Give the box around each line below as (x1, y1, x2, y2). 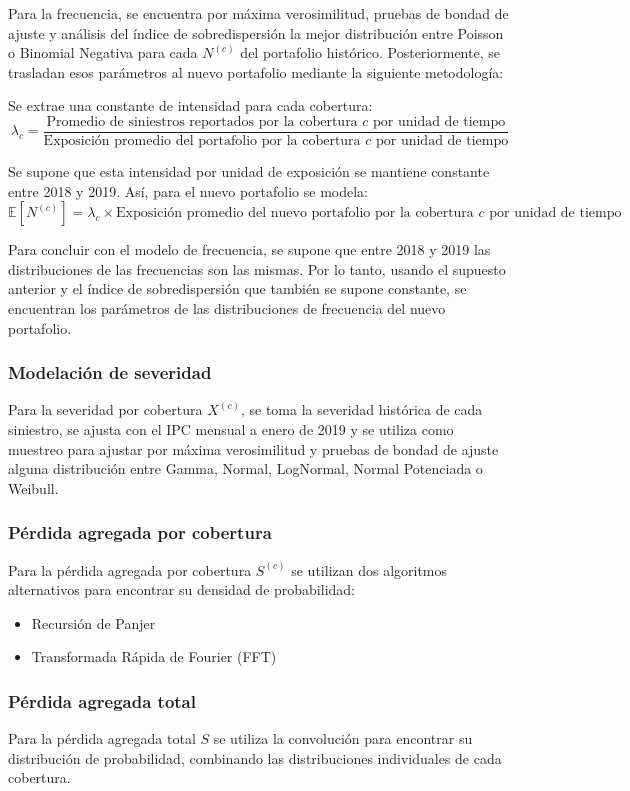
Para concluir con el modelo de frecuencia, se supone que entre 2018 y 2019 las (8, 239, 491, 260)
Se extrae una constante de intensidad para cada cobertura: (8, 95, 373, 116)
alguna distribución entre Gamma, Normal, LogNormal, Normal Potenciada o (8, 458, 483, 479)
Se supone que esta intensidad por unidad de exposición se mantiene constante (8, 161, 490, 182)
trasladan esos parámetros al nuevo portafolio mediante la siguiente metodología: (8, 61, 504, 82)
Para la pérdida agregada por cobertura (8, 559, 252, 580)
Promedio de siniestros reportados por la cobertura (46, 114, 358, 129)
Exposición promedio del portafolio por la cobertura (43, 134, 361, 149)
